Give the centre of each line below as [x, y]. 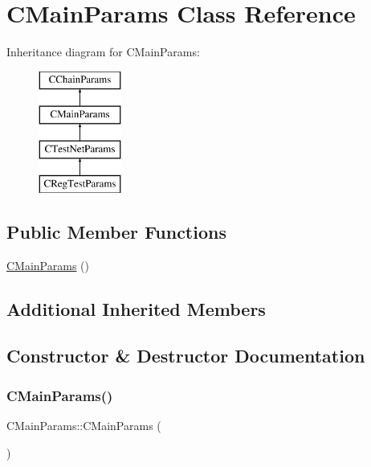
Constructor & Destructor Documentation [186, 356]
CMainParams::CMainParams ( [84, 426]
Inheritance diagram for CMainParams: [103, 52]
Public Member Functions [116, 231]
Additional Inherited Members [136, 308]
